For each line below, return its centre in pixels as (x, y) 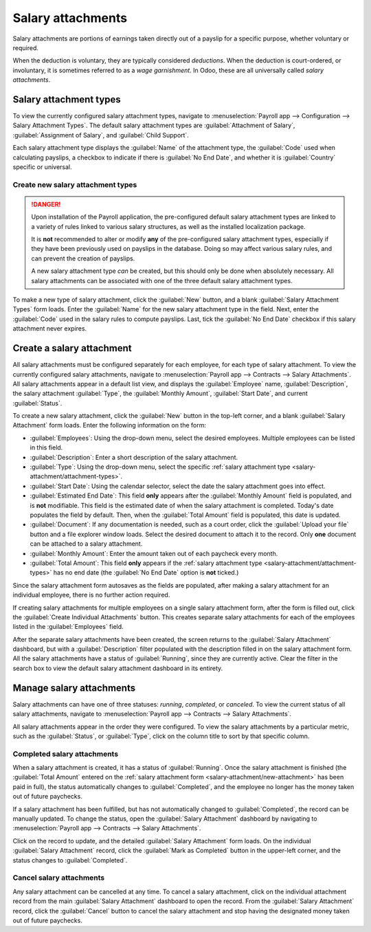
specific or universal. (42, 167)
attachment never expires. (50, 329)
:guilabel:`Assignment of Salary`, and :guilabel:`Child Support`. (101, 135)
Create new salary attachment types (75, 184)
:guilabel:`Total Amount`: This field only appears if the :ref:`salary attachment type (146, 563)
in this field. (46, 447)
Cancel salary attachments (59, 878)
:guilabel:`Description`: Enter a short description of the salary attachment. (134, 457)
